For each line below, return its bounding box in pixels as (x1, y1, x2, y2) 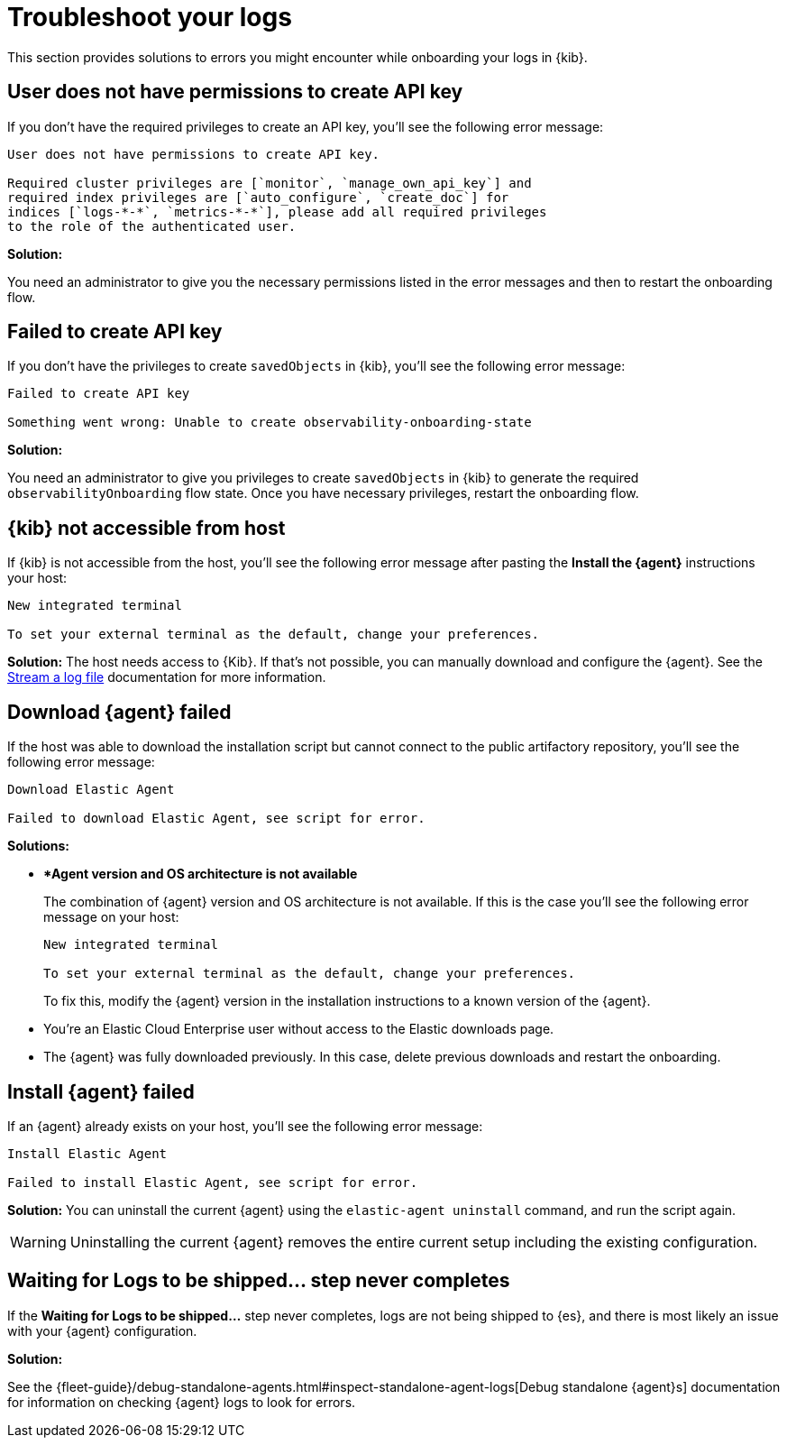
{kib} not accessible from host (7, 516, 286, 539)
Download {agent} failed (7, 700, 232, 723)
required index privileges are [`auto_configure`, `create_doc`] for (7, 189, 509, 205)
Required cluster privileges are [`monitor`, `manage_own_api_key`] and (7, 175, 532, 190)
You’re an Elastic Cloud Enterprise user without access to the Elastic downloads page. (43, 1021, 554, 1037)
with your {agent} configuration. (7, 1322, 197, 1339)
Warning (10, 1232, 67, 1251)
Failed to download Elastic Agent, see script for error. (7, 811, 426, 826)
